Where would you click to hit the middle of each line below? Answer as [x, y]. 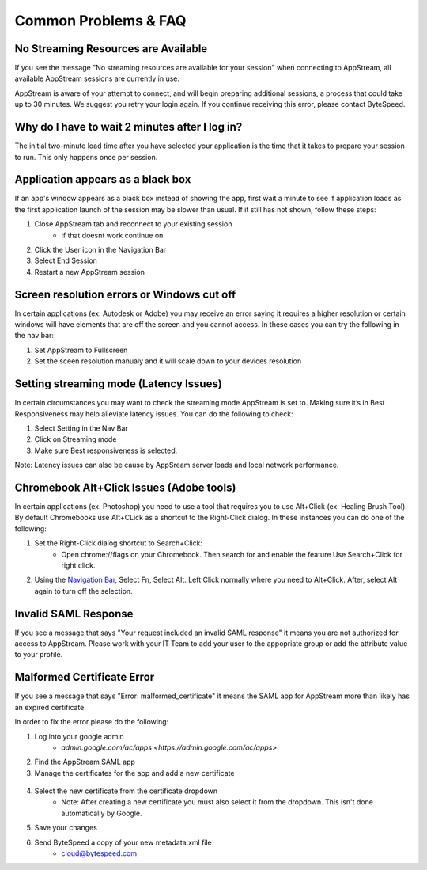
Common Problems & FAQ [100, 21]
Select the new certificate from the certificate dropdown [126, 791]
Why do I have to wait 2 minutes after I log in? [128, 127]
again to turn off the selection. [84, 591]
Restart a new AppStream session [90, 272]
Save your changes [66, 828]
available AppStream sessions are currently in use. [97, 78]
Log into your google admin [79, 736]
